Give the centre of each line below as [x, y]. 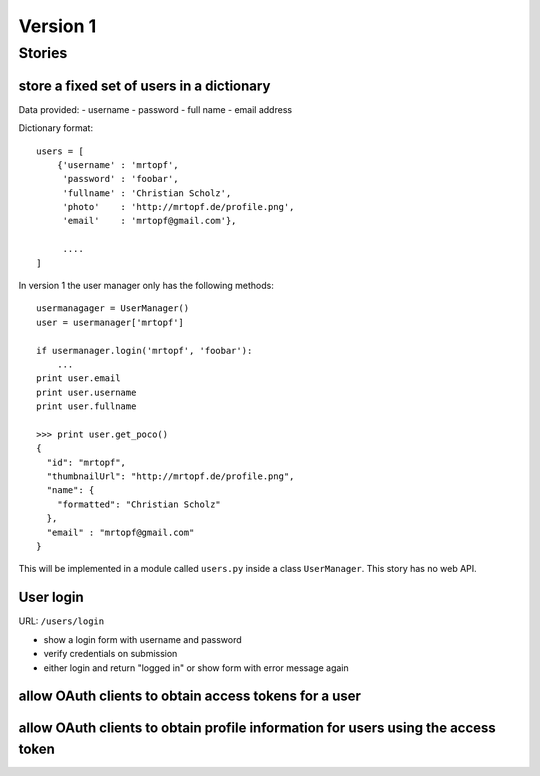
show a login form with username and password [142, 639]
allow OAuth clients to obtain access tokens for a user [190, 696]
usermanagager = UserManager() [113, 308]
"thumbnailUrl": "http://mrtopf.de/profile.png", [170, 476]
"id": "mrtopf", [86, 462]
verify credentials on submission [110, 654]
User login [51, 597]
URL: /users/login [61, 621]
